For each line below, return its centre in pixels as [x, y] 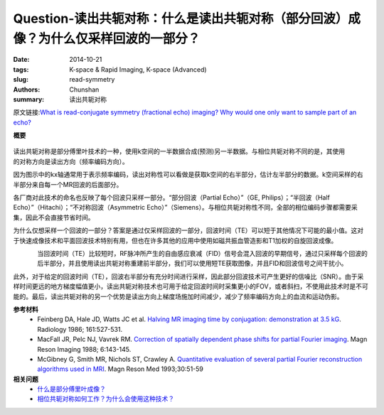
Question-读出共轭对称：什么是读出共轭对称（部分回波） [181, 18]
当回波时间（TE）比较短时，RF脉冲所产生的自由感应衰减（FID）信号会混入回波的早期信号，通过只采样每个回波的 [202, 253]
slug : [21, 80]
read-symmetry [92, 80]
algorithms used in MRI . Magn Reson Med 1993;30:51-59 [121, 369]
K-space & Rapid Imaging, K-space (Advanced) [138, 69]
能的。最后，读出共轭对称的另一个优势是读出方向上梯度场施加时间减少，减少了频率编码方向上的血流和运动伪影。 [178, 296]
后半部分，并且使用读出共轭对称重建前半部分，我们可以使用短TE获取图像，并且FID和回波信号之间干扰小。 [192, 264]
